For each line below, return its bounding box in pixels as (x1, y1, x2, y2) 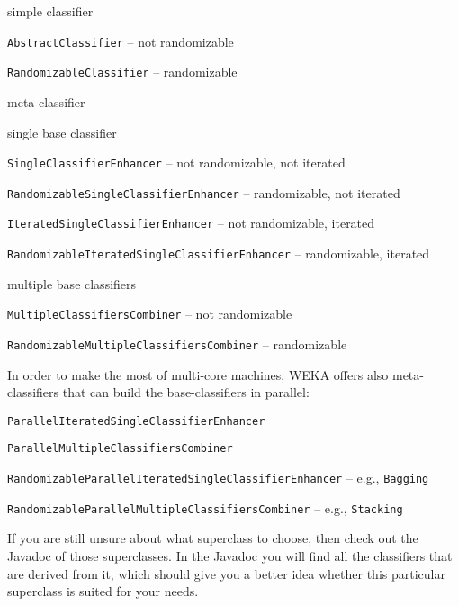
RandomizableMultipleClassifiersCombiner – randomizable (7, 334, 347, 353)
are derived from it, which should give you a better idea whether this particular (7, 564, 445, 583)
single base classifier (7, 122, 117, 141)
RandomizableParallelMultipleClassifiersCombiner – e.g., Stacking (7, 498, 403, 517)
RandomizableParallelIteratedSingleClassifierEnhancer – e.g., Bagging (7, 468, 429, 487)
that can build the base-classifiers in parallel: (62, 383, 310, 402)
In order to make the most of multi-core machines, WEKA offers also (7, 365, 389, 384)
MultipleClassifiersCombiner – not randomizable (7, 304, 292, 323)
